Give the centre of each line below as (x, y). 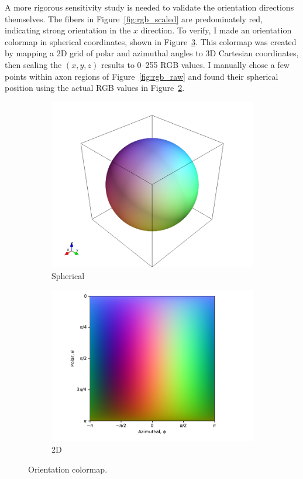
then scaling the (33, 64)
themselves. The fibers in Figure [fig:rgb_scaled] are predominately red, (134, 18)
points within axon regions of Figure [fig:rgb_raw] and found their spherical (142, 76)
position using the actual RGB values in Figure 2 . (95, 88)
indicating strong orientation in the (68, 30)
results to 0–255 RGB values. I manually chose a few (195, 64)
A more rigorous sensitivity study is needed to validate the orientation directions (149, 7)
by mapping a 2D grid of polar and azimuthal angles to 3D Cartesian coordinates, (152, 53)
